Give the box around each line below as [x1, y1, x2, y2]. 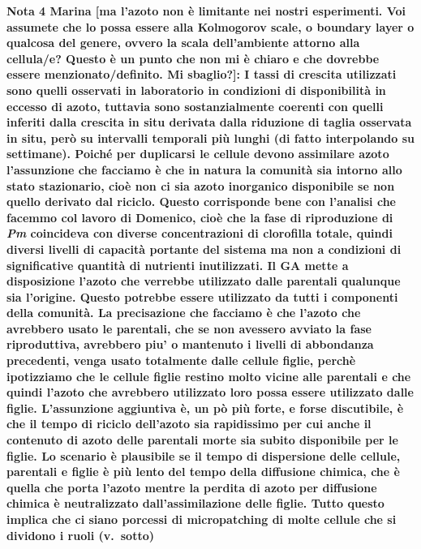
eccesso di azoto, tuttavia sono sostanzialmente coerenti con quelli [6, 97, 384, 114]
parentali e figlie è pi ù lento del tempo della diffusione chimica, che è [6, 463, 400, 480]
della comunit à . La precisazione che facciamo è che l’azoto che [6, 304, 361, 321]
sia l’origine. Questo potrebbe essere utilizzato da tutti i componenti [6, 288, 398, 305]
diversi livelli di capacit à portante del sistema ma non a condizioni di [6, 240, 402, 257]
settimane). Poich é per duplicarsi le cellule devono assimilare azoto [6, 145, 389, 162]
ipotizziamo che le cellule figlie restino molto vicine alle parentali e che [6, 367, 411, 384]
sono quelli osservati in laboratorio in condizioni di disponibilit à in [6, 81, 386, 98]
